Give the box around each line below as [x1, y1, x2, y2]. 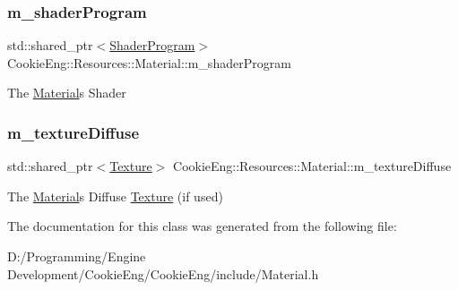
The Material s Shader [7, 83, 126, 102]
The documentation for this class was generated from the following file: [7, 217, 397, 235]
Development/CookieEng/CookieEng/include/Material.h [7, 264, 319, 283]
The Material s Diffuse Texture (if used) [7, 186, 223, 205]
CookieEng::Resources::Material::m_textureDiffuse [173, 157, 452, 175]
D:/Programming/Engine [7, 247, 146, 265]
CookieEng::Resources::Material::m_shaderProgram [7, 53, 291, 72]
